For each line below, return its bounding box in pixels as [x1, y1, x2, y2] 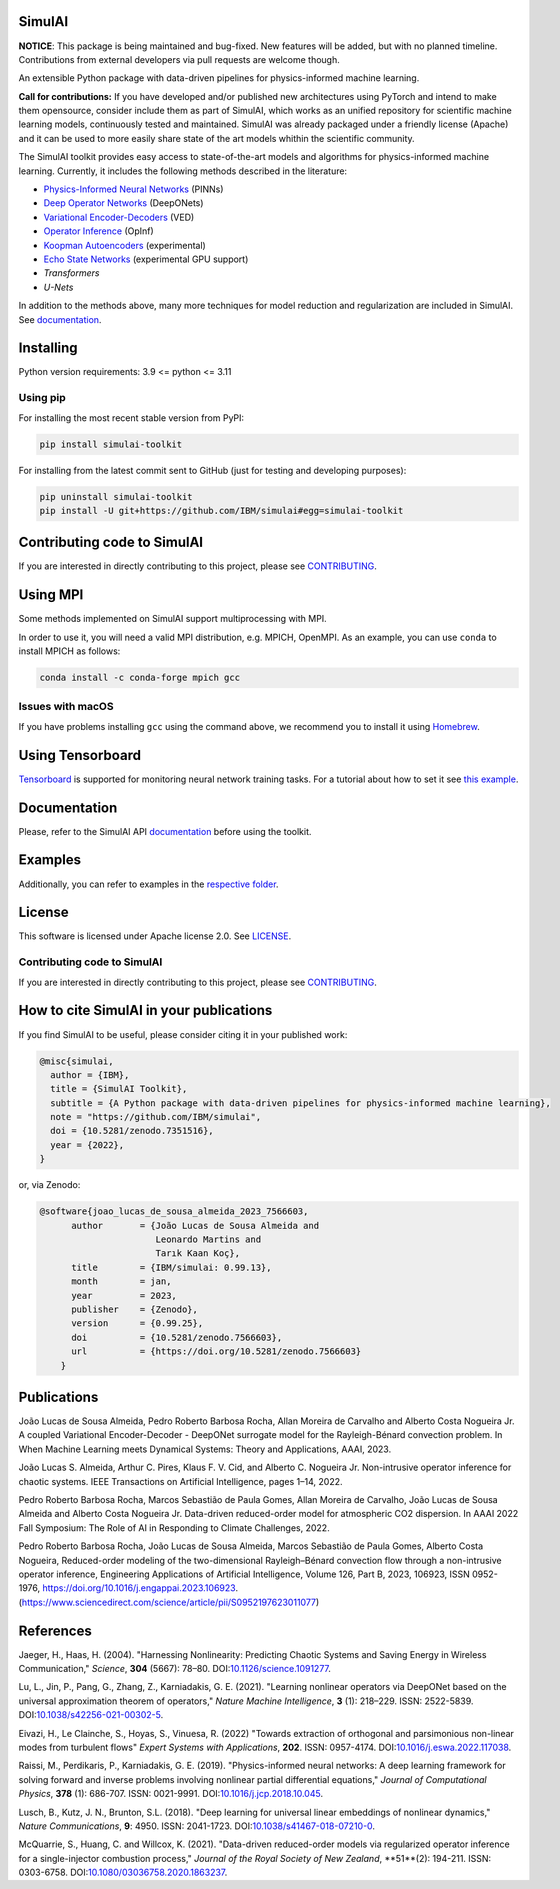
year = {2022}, [50, 1139, 125, 1150]
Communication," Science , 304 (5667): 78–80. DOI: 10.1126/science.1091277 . [18, 1662, 332, 1674]
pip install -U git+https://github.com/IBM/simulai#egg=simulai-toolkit [39, 505, 404, 516]
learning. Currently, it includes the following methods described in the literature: [18, 165, 348, 177]
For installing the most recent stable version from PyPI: [18, 411, 245, 424]
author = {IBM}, [50, 1069, 130, 1080]
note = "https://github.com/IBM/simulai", [50, 1111, 262, 1123]
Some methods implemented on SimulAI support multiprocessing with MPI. [18, 613, 327, 625]
